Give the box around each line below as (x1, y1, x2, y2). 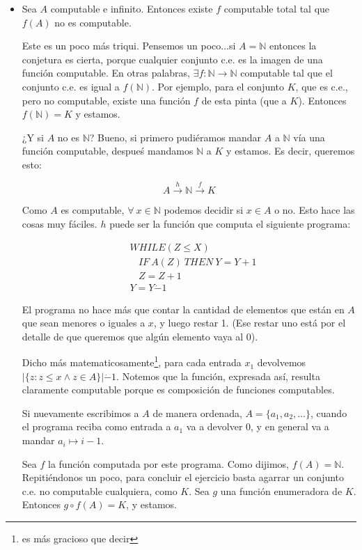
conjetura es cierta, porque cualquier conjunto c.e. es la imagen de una (22, 52, 323, 66)
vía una (293, 129, 325, 144)
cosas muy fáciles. (22, 216, 97, 230)
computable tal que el (240, 65, 333, 80)
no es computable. (54, 15, 132, 29)
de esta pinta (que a (201, 93, 287, 107)
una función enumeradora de (220, 483, 343, 498)
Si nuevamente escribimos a (22, 405, 139, 420)
